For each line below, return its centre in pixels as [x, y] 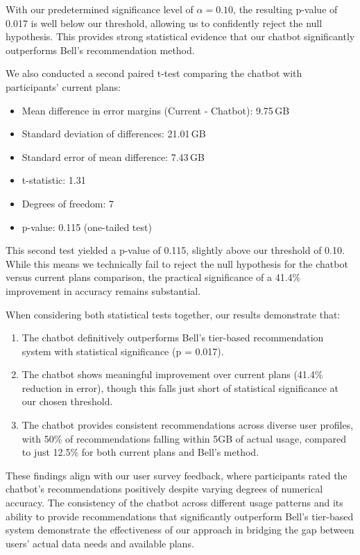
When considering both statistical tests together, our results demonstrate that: [173, 314]
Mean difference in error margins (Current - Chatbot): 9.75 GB [156, 110]
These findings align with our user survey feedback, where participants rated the [177, 475]
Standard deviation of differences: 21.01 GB [114, 134]
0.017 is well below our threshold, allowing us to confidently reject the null [164, 23]
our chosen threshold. [67, 401]
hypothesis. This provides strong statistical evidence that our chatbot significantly [180, 36]
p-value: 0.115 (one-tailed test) [87, 227]
